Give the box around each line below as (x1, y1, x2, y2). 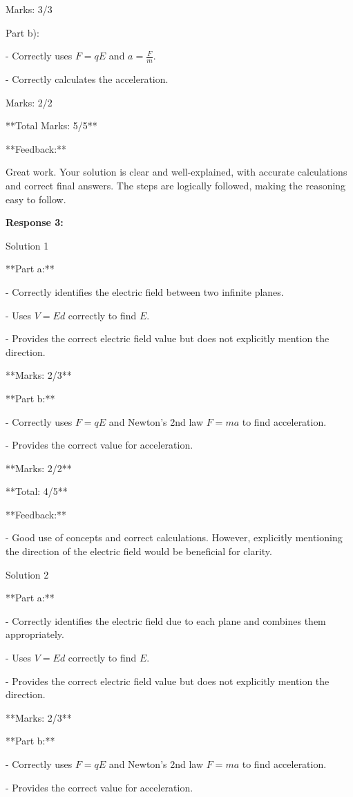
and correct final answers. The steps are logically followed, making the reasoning (6, 178, 346, 192)
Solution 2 (6, 567, 49, 581)
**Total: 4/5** (6, 484, 68, 498)
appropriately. (6, 627, 64, 641)
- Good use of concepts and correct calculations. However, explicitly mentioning (6, 530, 343, 545)
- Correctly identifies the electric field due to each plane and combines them (6, 613, 326, 628)
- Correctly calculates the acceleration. (6, 72, 169, 86)
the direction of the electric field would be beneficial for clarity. (6, 544, 272, 559)
